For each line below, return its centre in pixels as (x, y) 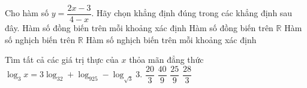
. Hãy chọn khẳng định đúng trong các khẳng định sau (192, 13)
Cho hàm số (27, 13)
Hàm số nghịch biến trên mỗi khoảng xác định (171, 39)
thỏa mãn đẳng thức (166, 60)
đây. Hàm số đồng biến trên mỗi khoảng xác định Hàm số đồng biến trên (139, 28)
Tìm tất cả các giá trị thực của (62, 60)
